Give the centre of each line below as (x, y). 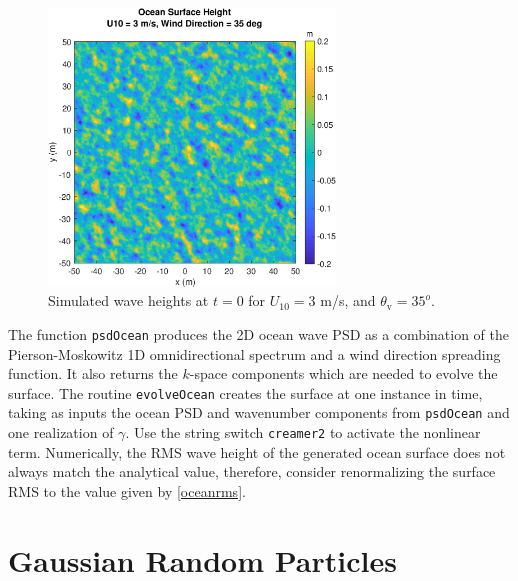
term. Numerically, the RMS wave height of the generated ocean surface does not (257, 451)
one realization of (61, 432)
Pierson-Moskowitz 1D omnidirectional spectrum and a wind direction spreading (254, 353)
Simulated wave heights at (128, 300)
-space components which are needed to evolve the (343, 373)
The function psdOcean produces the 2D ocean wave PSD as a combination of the (258, 333)
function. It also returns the (93, 373)
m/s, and (348, 300)
